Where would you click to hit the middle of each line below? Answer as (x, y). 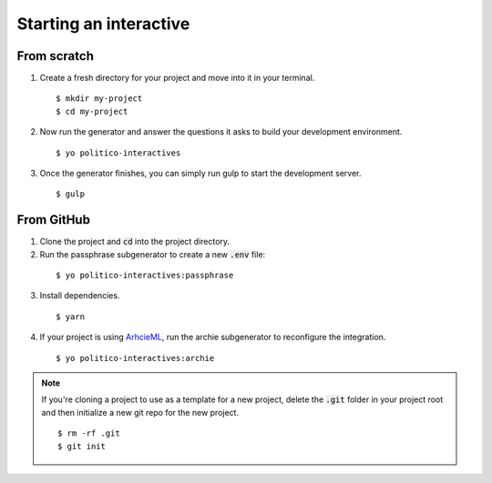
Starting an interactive (103, 24)
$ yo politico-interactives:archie (135, 358)
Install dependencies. (80, 296)
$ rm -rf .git (89, 433)
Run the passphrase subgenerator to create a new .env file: (153, 254)
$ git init (82, 446)
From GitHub (54, 220)
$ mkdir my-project (99, 99)
